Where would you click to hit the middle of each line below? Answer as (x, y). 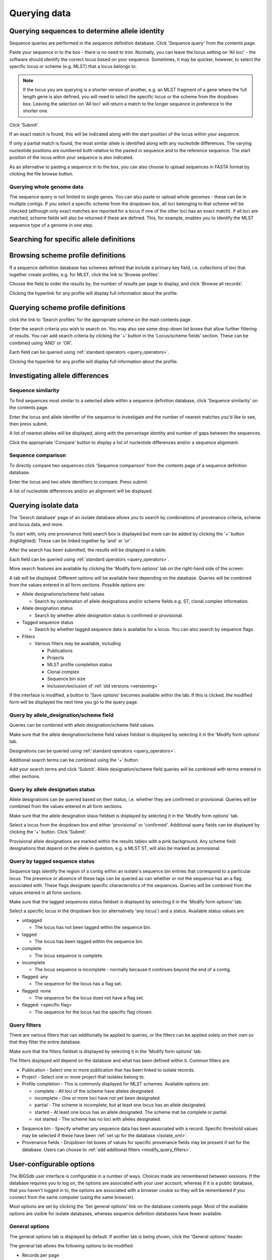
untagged (32, 920)
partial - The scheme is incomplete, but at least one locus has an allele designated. (120, 1105)
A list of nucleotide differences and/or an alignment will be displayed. (81, 491)
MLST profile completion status (80, 665)
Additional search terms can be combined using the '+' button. (74, 760)
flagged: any (35, 976)
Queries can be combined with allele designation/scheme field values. (82, 725)
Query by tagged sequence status (52, 861)
